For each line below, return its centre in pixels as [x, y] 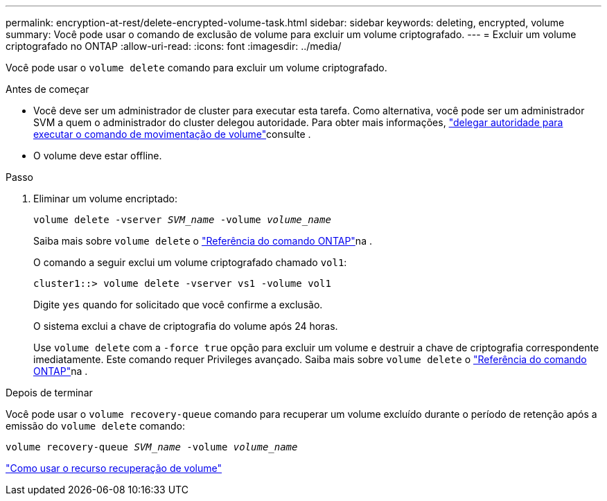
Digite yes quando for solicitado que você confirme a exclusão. [178, 305]
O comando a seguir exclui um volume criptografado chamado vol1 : [190, 262]
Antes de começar [47, 89]
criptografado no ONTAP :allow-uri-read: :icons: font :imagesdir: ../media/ [174, 46]
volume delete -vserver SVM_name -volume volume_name [182, 220]
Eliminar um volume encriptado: [106, 199]
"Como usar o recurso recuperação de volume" [114, 468]
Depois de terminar [49, 393]
